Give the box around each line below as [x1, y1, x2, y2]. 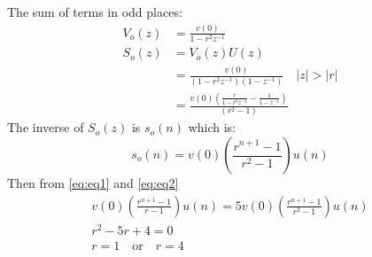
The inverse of [7, 118, 84, 136]
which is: [188, 118, 236, 136]
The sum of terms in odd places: [7, 3, 182, 20]
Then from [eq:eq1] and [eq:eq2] [7, 174, 179, 192]
